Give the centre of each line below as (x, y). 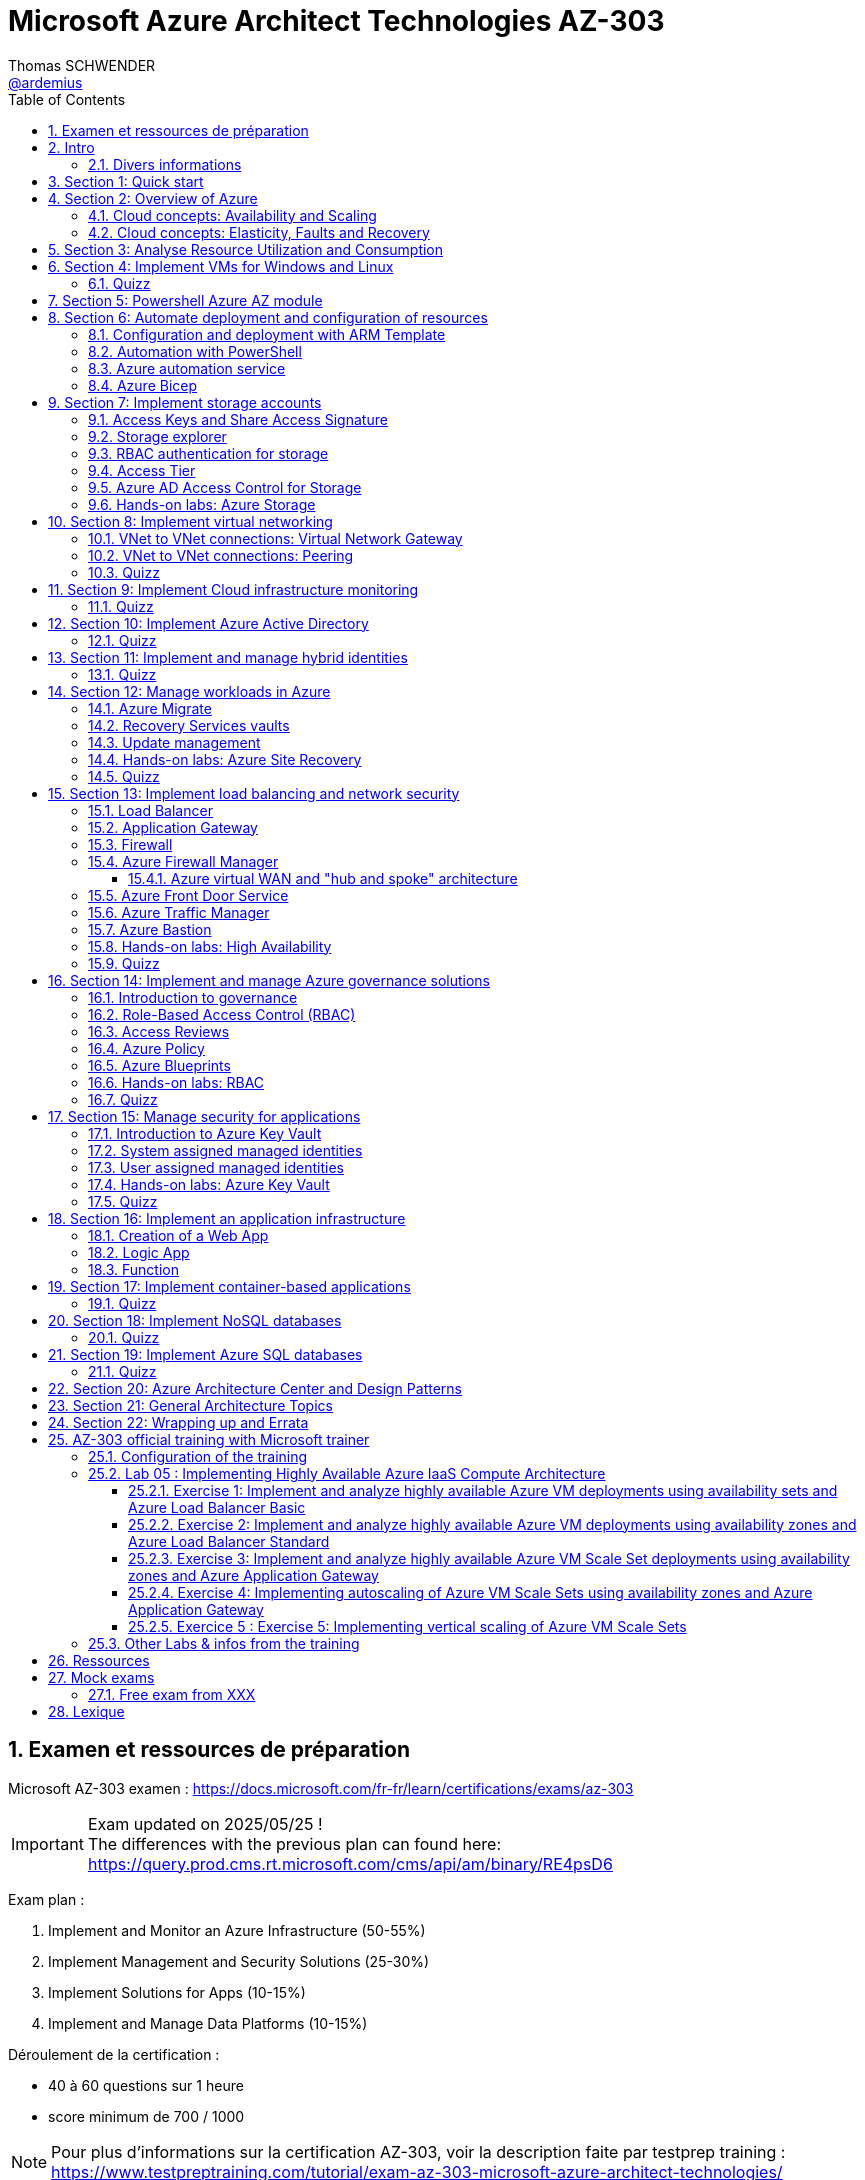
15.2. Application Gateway (173, 827)
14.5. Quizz (124, 776)
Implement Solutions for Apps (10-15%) (177, 1992)
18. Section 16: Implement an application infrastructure (227, 1218)
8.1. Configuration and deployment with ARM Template (267, 334)
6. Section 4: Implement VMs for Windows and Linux (221, 266)
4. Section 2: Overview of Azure (153, 198)
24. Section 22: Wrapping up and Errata (178, 1422)
